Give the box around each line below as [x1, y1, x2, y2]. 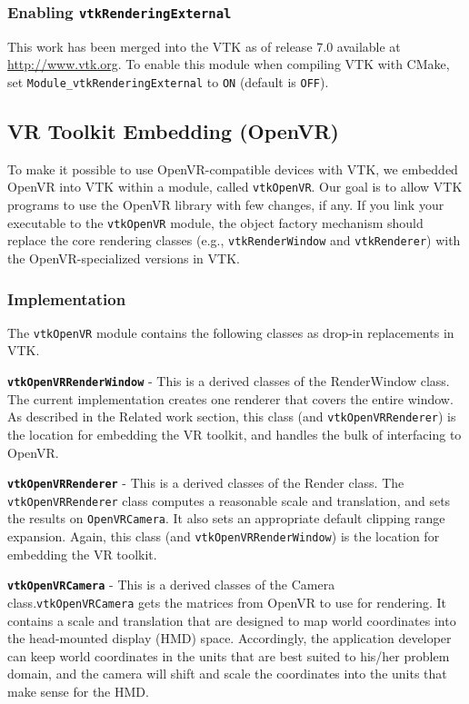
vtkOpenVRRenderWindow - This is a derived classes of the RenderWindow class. [7, 372, 450, 391]
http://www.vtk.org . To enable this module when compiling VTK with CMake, [7, 55, 450, 74]
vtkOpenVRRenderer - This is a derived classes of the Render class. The [7, 473, 404, 492]
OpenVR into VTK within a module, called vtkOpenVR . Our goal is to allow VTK [7, 177, 463, 196]
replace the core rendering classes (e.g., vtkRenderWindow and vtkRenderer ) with [7, 231, 461, 250]
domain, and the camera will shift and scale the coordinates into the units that [7, 664, 447, 683]
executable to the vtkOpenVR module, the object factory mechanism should [7, 213, 424, 232]
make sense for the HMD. [7, 682, 149, 701]
